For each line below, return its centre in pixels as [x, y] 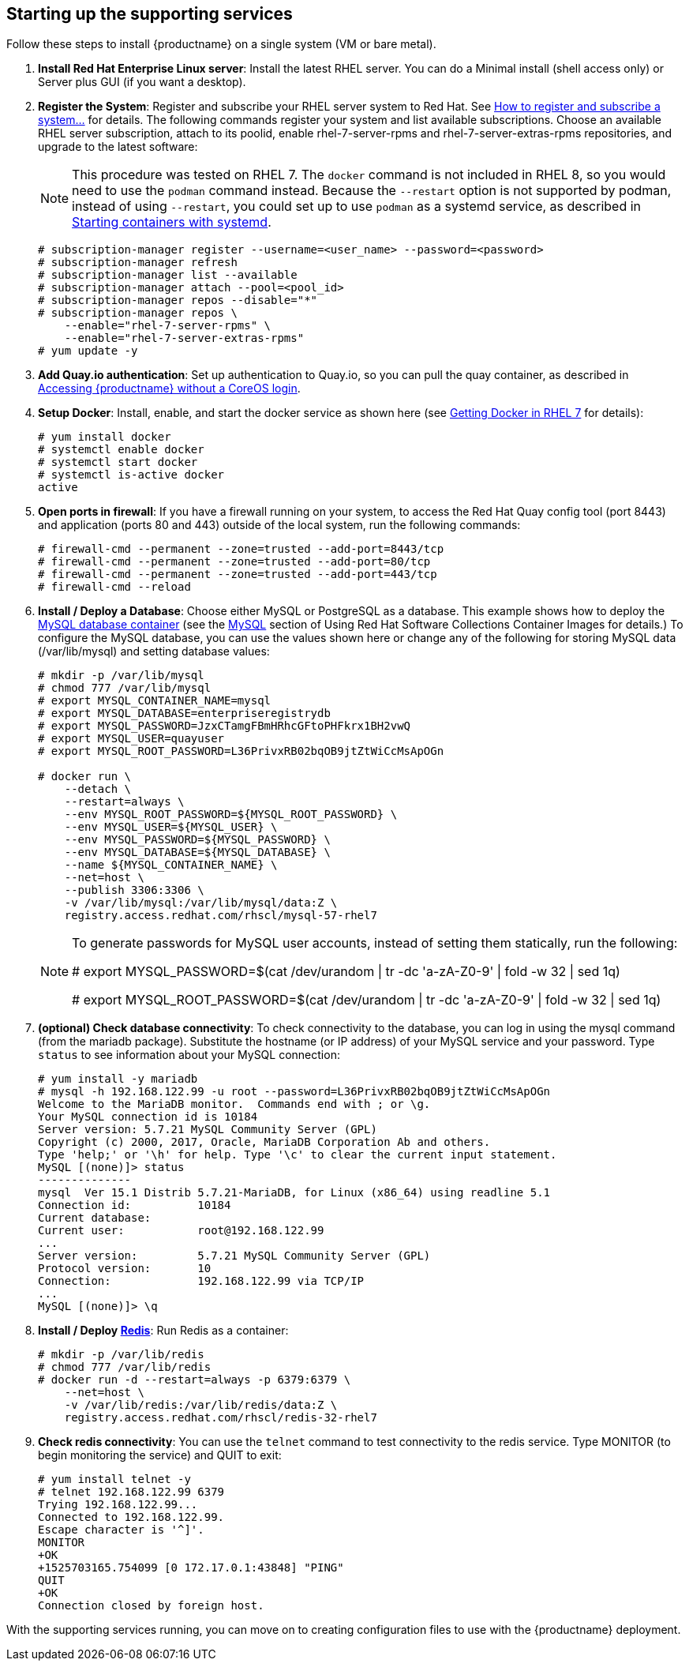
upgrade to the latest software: [118, 147]
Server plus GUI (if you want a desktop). [142, 82]
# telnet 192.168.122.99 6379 [131, 1492]
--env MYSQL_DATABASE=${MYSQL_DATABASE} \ [197, 852]
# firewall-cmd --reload [114, 587]
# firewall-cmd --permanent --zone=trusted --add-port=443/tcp [238, 574]
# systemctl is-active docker [131, 475]
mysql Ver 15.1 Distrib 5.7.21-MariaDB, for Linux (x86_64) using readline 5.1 [294, 1193]
